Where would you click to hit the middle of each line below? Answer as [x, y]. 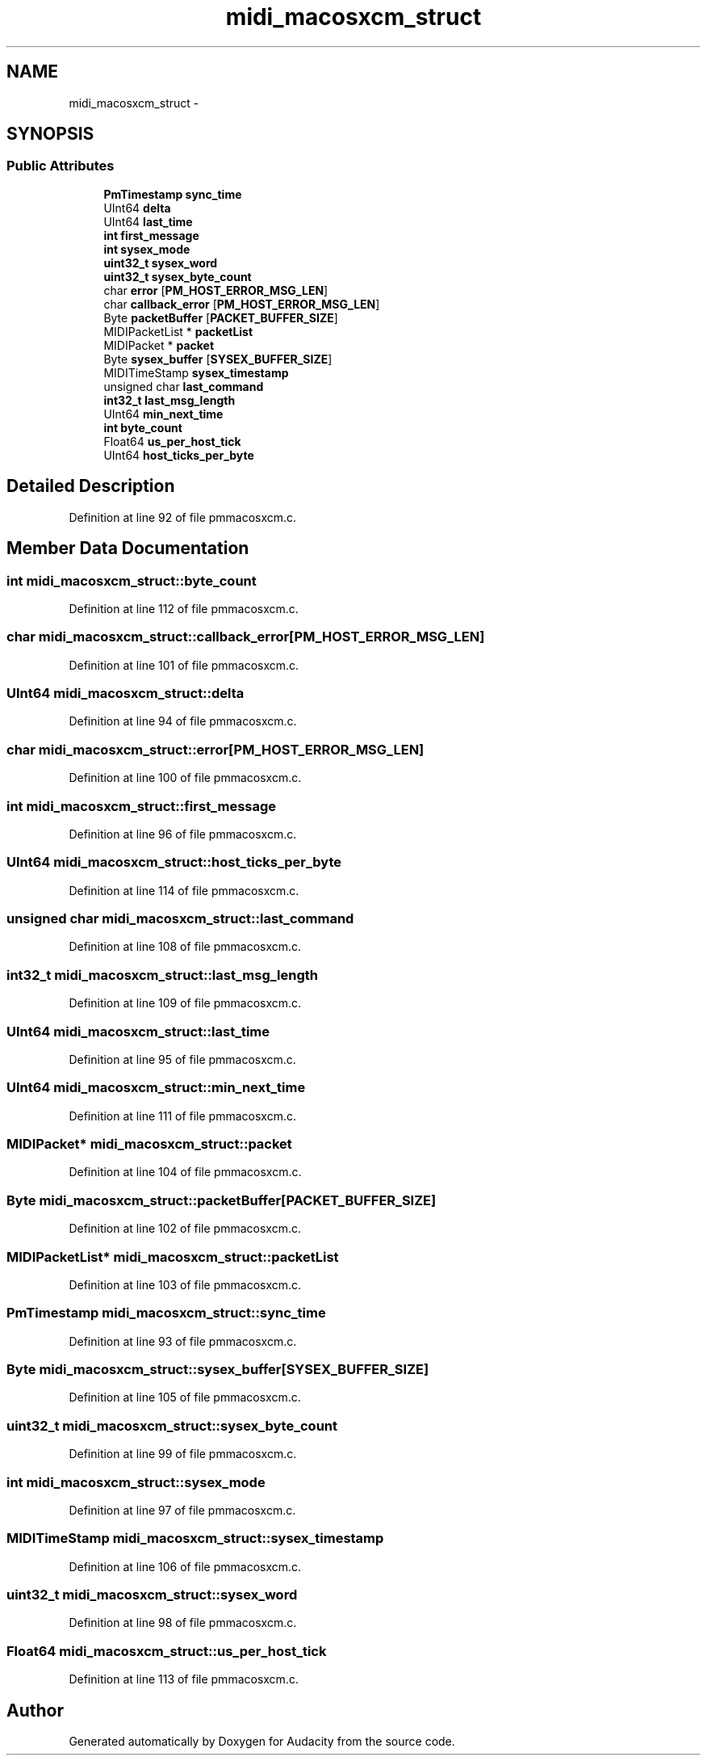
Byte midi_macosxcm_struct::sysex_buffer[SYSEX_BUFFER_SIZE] [218, 1369]
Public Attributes [61, 166]
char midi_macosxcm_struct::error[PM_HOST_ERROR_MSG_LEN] [215, 749]
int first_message [151, 235]
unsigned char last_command [184, 386]
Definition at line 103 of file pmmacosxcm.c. [185, 1284]
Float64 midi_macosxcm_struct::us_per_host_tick [167, 1651]
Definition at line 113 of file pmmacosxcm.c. [184, 1679]
